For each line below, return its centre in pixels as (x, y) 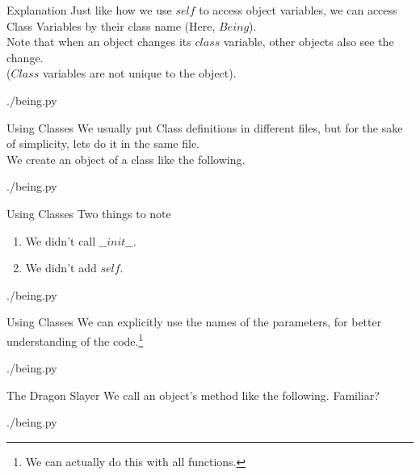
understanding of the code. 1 (75, 339)
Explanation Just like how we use (89, 10)
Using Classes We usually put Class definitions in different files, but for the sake (205, 127)
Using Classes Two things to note (89, 213)
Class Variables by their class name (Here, (111, 25)
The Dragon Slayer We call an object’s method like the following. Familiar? (193, 395)
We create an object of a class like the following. (126, 159)
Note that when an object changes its (99, 42)
